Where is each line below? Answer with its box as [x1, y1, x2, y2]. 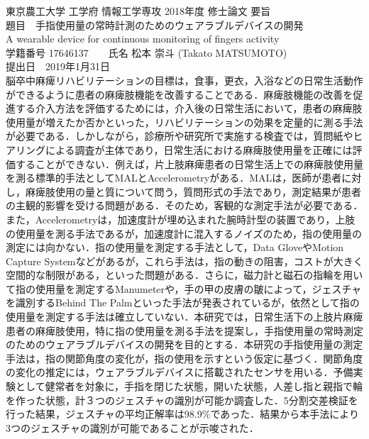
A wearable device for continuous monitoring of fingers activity [6, 31, 280, 46]
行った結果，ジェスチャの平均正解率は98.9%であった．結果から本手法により [6, 406, 359, 421]
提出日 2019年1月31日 [6, 59, 110, 74]
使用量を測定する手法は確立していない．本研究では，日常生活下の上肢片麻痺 [6, 309, 363, 324]
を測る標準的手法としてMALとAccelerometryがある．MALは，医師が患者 [6, 170, 342, 185]
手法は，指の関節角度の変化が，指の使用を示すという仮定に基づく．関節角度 [6, 350, 363, 365]
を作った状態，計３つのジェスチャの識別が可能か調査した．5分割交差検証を [6, 392, 358, 407]
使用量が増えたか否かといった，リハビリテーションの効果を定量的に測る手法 [6, 114, 363, 129]
